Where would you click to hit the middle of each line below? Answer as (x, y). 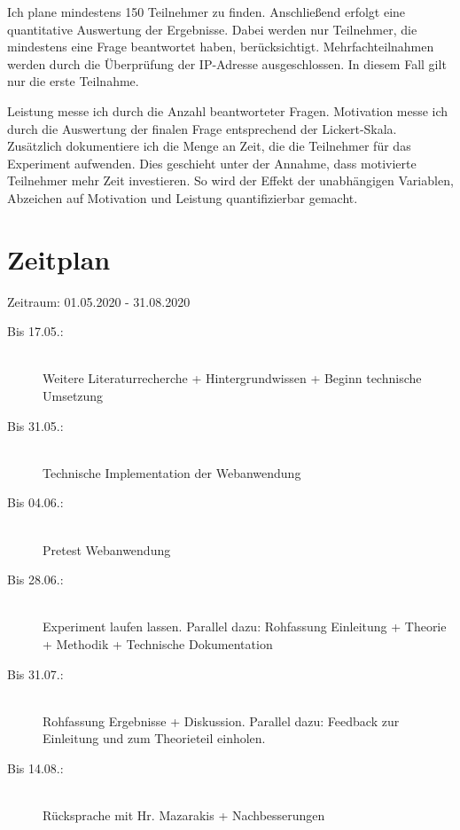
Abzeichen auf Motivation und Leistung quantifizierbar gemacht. (183, 197)
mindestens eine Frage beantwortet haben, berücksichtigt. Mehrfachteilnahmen (221, 47)
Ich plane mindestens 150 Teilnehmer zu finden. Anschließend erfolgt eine (207, 12)
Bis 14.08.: (35, 767)
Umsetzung (73, 396)
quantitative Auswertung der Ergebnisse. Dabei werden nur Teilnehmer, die (212, 29)
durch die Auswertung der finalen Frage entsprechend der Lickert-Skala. (202, 128)
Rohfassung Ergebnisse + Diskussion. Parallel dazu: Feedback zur (221, 720)
